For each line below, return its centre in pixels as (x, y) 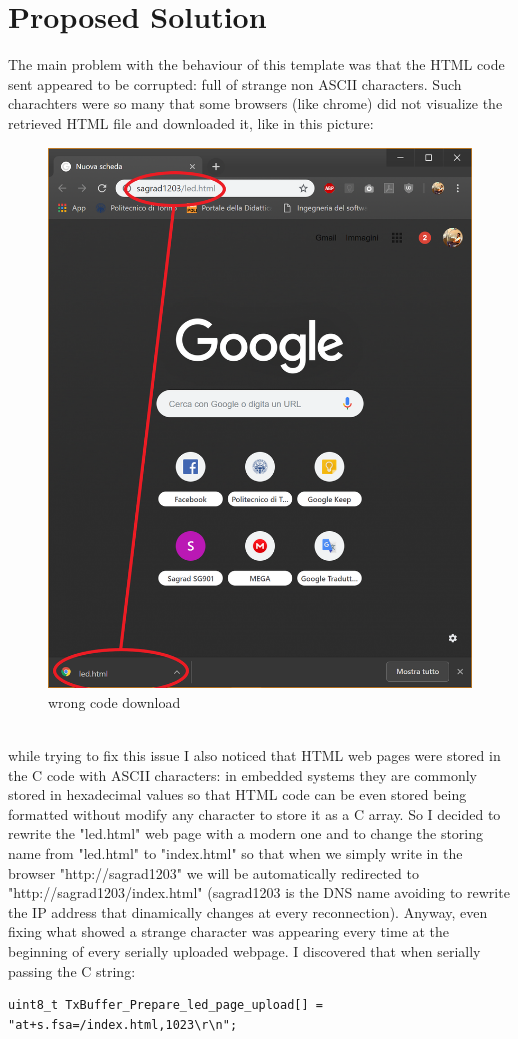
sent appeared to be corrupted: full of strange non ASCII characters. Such (235, 83)
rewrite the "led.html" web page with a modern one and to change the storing (246, 833)
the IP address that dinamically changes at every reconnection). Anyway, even (248, 911)
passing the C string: (72, 970)
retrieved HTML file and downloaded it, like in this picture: (191, 122)
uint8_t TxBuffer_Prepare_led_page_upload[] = (165, 1005)
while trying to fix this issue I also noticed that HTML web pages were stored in (254, 755)
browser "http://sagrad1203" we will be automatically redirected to (213, 872)
